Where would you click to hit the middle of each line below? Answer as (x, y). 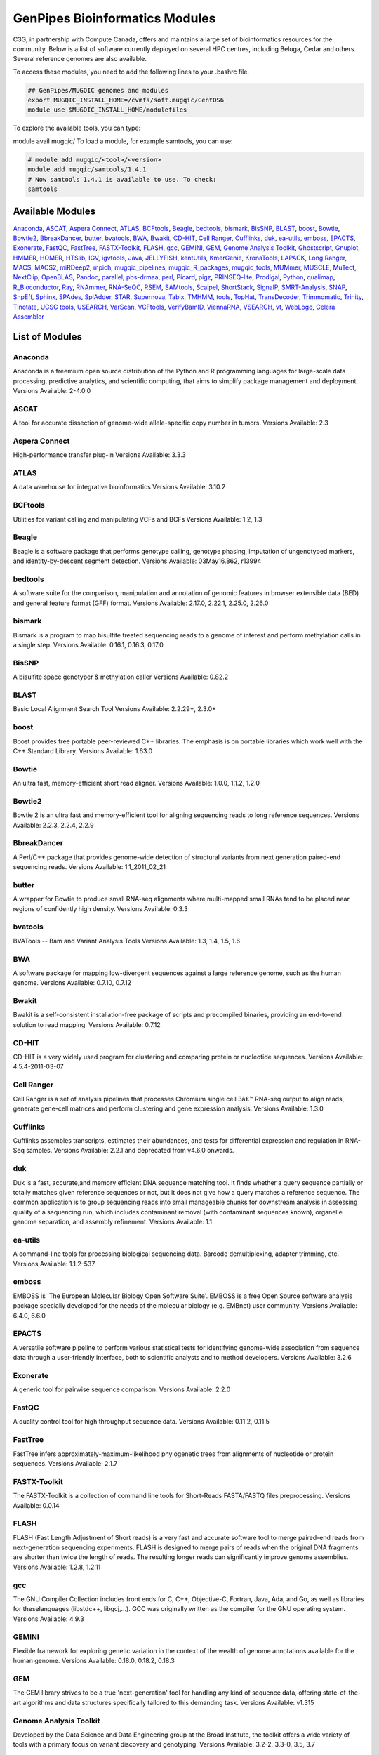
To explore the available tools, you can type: (77, 128)
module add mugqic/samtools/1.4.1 (87, 170)
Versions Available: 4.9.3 (48, 1619)
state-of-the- (342, 1693)
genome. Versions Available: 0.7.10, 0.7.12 (72, 983)
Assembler (29, 317)
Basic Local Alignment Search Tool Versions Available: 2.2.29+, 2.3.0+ (115, 709)
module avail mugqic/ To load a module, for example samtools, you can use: (123, 141)
